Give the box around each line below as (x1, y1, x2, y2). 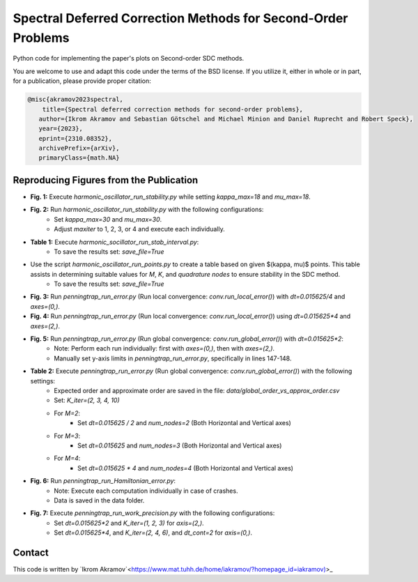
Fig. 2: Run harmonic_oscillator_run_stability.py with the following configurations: (30, 206, 264, 214)
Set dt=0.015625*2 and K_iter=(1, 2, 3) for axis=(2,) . (54, 519, 205, 527)
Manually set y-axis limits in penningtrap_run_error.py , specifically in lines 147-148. (54, 354, 292, 362)
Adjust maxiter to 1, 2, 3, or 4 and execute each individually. (54, 225, 226, 233)
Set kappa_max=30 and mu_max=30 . (54, 215, 162, 223)
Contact (13, 546, 49, 558)
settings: (30, 376, 56, 385)
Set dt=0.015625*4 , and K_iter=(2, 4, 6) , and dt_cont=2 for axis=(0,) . (54, 528, 252, 537)
